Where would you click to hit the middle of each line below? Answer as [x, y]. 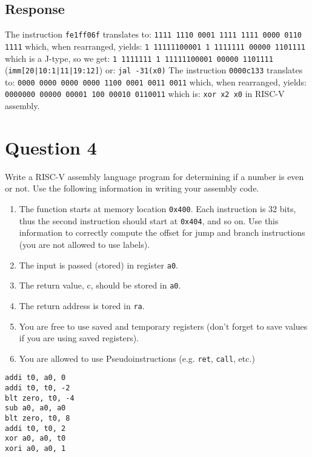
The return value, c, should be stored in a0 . [100, 285]
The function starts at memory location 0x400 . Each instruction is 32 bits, [158, 209]
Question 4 [51, 147]
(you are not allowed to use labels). [85, 244]
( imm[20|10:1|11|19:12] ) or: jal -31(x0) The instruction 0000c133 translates [154, 70]
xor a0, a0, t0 [35, 439]
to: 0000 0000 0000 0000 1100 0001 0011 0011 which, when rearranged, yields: [156, 82]
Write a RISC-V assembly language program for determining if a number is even [154, 176]
